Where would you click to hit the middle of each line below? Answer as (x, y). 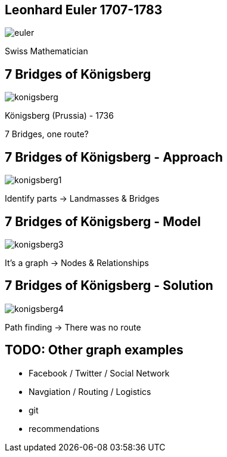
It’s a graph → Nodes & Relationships (77, 263)
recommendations (64, 428)
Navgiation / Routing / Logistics (90, 391)
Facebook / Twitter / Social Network (99, 373)
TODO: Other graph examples (94, 350)
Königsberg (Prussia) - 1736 (59, 116)
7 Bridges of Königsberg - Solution (109, 286)
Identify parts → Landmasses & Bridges (82, 199)
